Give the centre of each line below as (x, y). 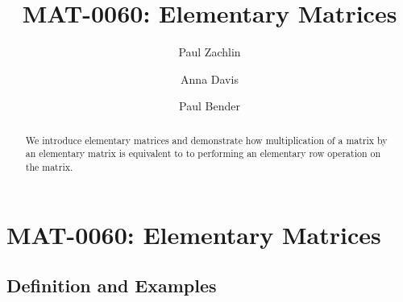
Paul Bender (210, 106)
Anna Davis (210, 79)
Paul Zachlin (210, 52)
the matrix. (49, 167)
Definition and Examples (112, 285)
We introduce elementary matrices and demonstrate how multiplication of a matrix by (206, 140)
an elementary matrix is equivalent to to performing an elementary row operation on (203, 153)
